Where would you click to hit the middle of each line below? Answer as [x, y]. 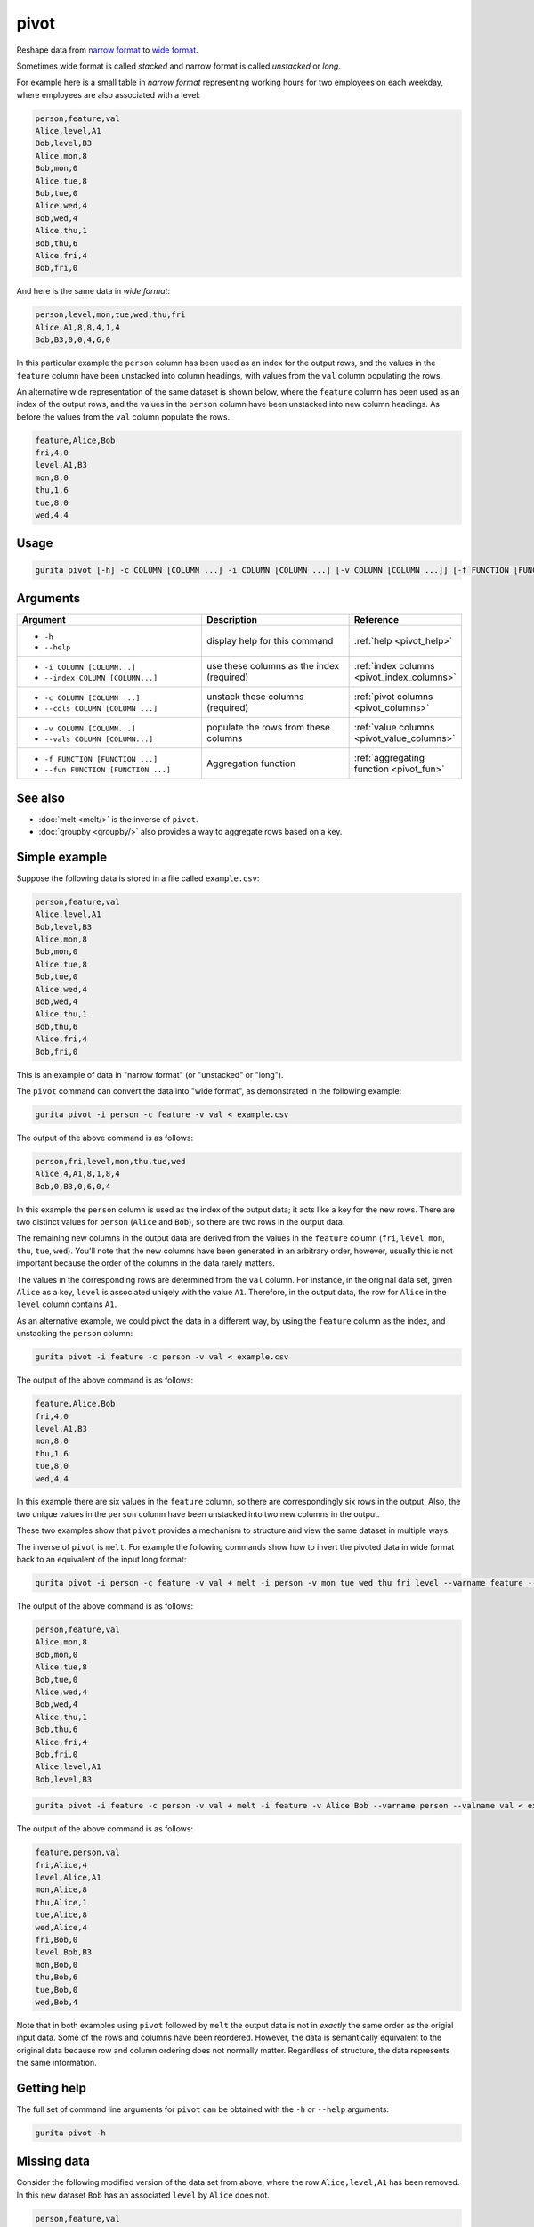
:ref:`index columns [394, 666]
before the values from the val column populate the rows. [123, 416]
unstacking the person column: [75, 1334]
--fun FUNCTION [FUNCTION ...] [107, 770]
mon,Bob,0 [57, 1965]
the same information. [57, 2063]
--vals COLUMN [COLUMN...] [99, 739]
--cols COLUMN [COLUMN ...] [101, 709]
